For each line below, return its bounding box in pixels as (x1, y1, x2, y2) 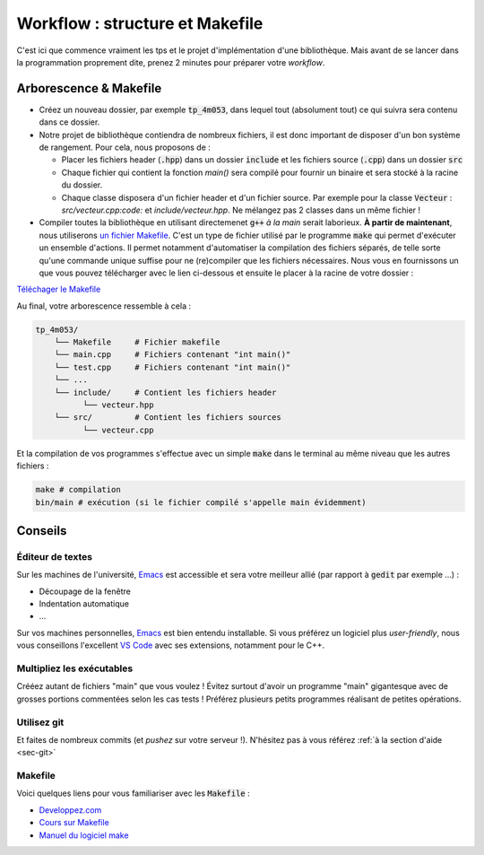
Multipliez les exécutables (16, 662, 134, 675)
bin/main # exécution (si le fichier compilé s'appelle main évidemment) (35, 497, 367, 507)
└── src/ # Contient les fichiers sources (54, 413, 281, 423)
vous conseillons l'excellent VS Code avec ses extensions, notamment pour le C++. (16, 640, 325, 650)
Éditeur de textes (16, 550, 93, 563)
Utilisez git (16, 716, 65, 728)
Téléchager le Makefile (16, 284, 101, 295)
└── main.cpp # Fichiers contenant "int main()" (54, 350, 291, 360)
